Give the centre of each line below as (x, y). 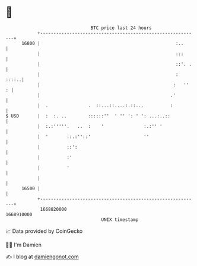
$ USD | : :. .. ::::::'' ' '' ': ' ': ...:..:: (88, 116)
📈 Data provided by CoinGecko (44, 231)
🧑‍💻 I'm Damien (24, 245)
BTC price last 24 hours (121, 28)
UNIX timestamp (120, 219)
